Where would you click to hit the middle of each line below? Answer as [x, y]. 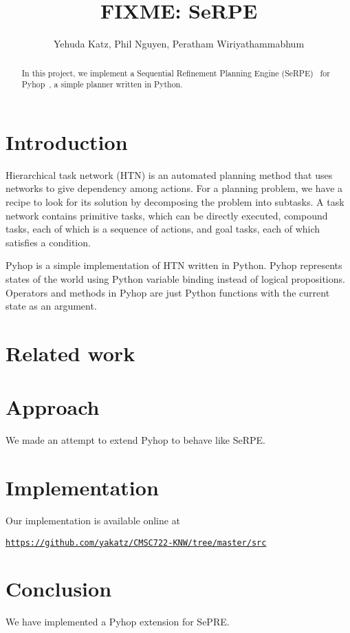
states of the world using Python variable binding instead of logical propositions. [175, 278]
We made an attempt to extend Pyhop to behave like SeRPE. [135, 440]
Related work [70, 353]
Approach [53, 407]
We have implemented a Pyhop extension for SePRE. [118, 622]
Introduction [67, 141]
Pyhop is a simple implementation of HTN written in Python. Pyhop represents [174, 265]
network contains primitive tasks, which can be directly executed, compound [167, 215]
